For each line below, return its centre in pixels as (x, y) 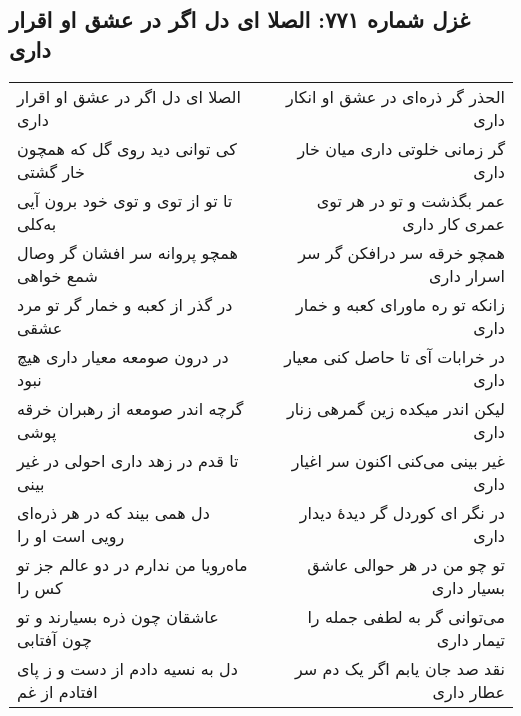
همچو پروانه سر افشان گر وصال (127, 252)
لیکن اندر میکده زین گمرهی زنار (395, 408)
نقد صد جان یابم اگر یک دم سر (399, 668)
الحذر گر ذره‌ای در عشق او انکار (395, 96)
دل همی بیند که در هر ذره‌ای (113, 512)
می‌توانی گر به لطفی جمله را (406, 616)
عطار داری (468, 691)
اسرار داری (467, 275)
